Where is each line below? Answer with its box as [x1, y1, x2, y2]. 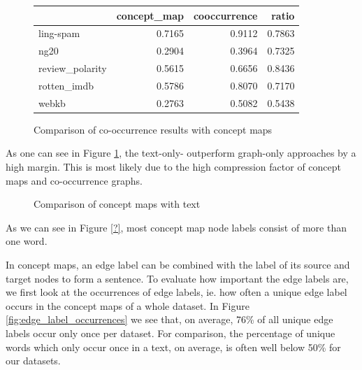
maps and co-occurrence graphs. [6, 173, 143, 187]
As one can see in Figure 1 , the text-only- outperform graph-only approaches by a [6, 145, 356, 160]
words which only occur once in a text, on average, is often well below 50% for [6, 339, 341, 354]
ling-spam [38, 26, 80, 41]
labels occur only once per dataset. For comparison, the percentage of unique [6, 325, 335, 340]
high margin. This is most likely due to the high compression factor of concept [6, 159, 341, 173]
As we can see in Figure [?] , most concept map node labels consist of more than [6, 220, 347, 234]
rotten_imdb [38, 78, 94, 92]
